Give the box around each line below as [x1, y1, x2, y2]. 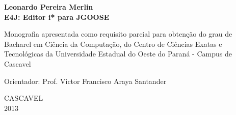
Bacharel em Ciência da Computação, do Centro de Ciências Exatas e [4, 38, 222, 49]
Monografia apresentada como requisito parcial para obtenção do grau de [4, 28, 232, 39]
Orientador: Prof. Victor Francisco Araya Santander [4, 75, 167, 86]
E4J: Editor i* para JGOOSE [4, 11, 110, 22]
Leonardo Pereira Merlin [4, 2, 93, 12]
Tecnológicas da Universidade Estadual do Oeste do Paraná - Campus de [4, 48, 232, 59]
